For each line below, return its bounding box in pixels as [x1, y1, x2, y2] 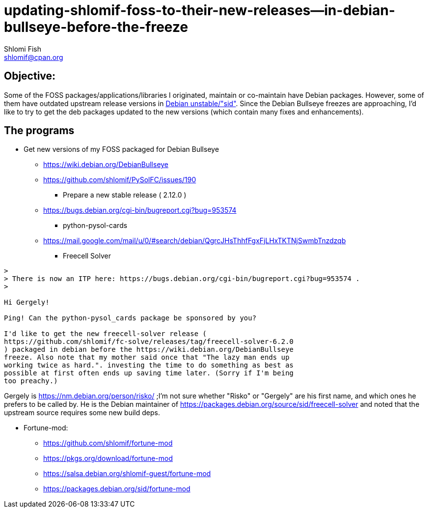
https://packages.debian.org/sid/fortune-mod [43, 484, 190, 493]
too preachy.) [4, 377, 58, 385]
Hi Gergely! [4, 298, 50, 307]
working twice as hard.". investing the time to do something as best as [4, 361, 294, 370]
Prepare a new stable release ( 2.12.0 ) [63, 191, 187, 199]
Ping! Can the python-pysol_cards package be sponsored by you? [4, 314, 257, 322]
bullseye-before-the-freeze [4, 19, 188, 35]
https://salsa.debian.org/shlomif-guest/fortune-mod [43, 469, 211, 478]
